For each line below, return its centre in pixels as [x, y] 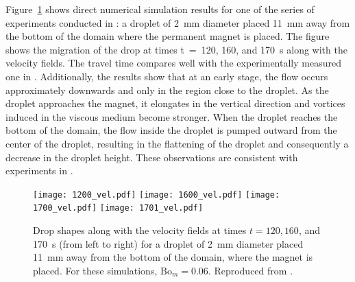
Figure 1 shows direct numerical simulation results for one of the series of [160, 9]
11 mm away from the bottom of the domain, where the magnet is [173, 257]
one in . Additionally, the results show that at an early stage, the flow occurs [167, 76]
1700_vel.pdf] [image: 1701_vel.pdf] [118, 208]
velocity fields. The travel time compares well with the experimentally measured [173, 63]
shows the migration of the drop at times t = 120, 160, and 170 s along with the [176, 49]
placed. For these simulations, [95, 270]
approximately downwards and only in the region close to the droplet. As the [167, 90]
